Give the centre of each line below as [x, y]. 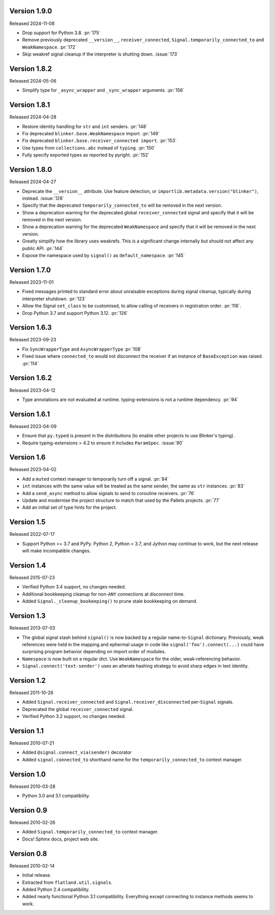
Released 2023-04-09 [33, 426]
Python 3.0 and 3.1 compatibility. [56, 796]
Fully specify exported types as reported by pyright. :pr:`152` [86, 155]
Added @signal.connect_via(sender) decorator [77, 752]
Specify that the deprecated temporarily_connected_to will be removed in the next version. [122, 205]
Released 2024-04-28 [33, 117]
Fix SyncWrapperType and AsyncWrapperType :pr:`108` [82, 349]
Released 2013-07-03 [32, 628]
